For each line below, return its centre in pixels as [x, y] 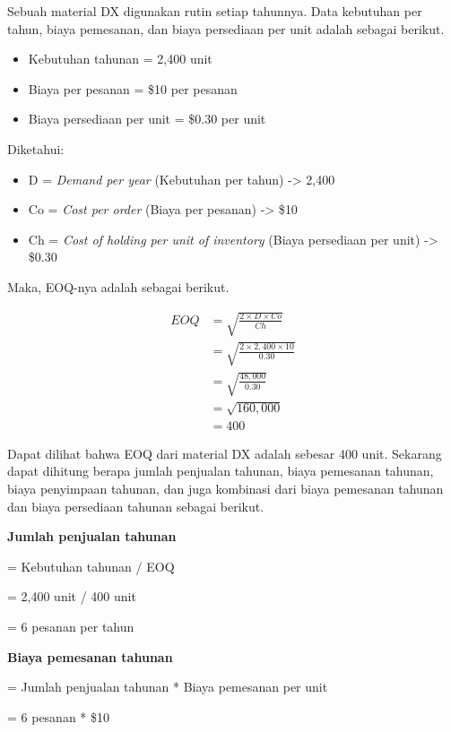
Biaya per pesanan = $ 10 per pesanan [133, 88]
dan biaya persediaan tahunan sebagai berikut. [136, 506]
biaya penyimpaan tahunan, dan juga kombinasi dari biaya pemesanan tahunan [225, 489]
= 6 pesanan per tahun [71, 627]
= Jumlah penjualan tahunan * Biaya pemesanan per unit [168, 687]
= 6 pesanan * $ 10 [59, 716]
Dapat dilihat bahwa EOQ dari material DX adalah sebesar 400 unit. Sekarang [225, 453]
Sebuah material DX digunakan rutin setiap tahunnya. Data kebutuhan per [215, 11]
